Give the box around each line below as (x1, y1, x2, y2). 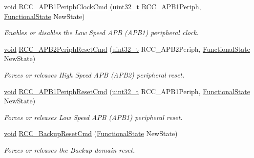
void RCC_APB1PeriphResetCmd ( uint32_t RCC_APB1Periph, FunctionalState (4, 86, 250, 96)
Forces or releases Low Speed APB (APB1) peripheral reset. (4, 112, 183, 122)
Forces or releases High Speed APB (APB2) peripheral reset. (4, 69, 185, 79)
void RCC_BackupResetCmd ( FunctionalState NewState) (4, 128, 178, 138)
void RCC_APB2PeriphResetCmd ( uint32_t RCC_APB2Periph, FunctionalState (4, 43, 250, 54)
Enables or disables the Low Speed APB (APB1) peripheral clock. (4, 27, 199, 38)
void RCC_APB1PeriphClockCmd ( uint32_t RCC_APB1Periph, (4, 1, 201, 11)
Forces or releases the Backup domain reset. (4, 144, 135, 155)
